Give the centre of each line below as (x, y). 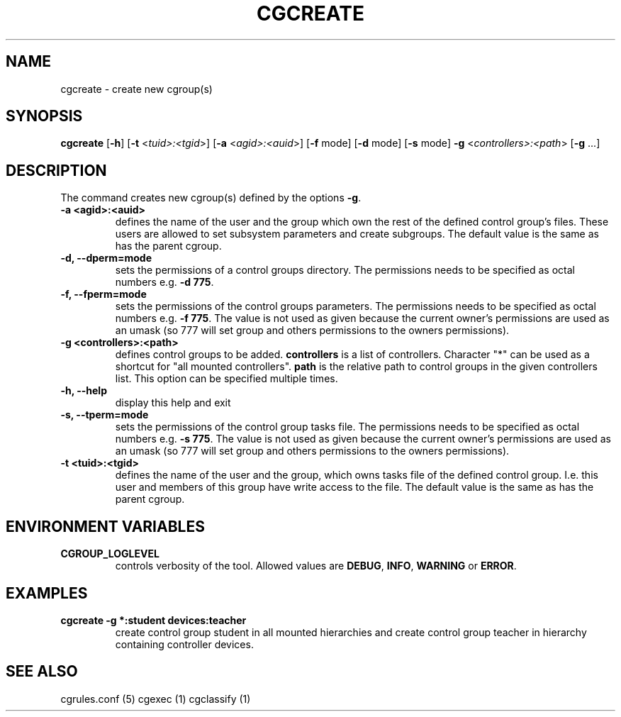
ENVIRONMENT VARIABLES (105, 526)
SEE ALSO (42, 672)
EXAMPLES (47, 593)
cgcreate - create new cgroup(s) (136, 89)
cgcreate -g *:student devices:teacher (153, 620)
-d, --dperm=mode (106, 258)
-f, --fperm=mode (103, 294)
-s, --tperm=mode (105, 415)
